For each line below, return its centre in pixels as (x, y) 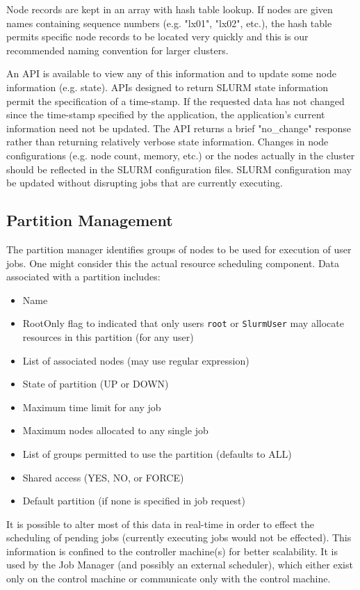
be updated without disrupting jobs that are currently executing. (145, 183)
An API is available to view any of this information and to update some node (171, 73)
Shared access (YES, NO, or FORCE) (103, 477)
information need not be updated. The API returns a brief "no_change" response (179, 128)
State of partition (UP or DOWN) (96, 384)
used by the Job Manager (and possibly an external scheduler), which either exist (180, 565)
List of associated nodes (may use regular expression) (136, 360)
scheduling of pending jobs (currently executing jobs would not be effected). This (179, 537)
